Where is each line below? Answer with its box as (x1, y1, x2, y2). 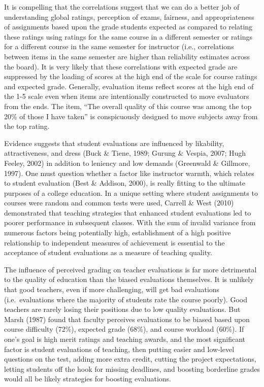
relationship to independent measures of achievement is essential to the (4, 237, 225, 248)
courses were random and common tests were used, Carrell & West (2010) (4, 197, 234, 208)
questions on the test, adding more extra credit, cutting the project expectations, (4, 354, 256, 364)
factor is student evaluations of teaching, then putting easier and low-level (4, 343, 235, 354)
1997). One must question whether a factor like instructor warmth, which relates (4, 167, 254, 178)
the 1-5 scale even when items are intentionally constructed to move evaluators (4, 91, 249, 101)
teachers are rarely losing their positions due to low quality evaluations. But (4, 304, 241, 314)
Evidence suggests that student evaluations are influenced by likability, (4, 137, 224, 148)
